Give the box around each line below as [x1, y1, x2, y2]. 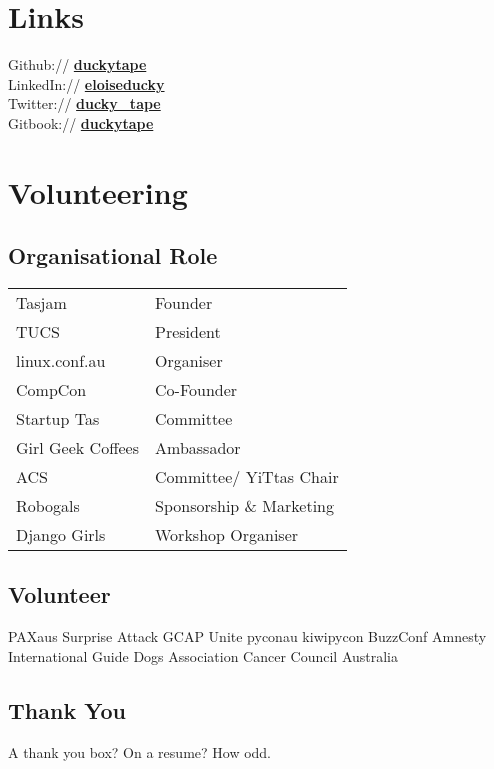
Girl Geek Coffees [16, 436, 139, 460]
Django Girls [16, 523, 106, 547]
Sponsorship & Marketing [155, 494, 334, 518]
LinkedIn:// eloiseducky [8, 73, 165, 94]
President [155, 320, 221, 344]
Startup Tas [16, 407, 100, 431]
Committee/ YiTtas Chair [155, 465, 339, 489]
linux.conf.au [16, 349, 106, 373]
